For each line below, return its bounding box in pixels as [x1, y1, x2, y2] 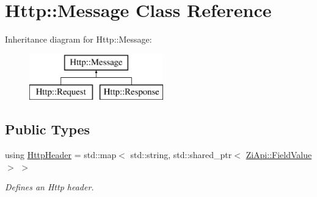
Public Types [5, 120, 90, 139]
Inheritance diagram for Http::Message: [5, 33, 152, 46]
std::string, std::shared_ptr [130, 148, 232, 161]
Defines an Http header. [5, 181, 94, 193]
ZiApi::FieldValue [246, 148, 312, 161]
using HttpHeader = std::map [5, 148, 117, 161]
